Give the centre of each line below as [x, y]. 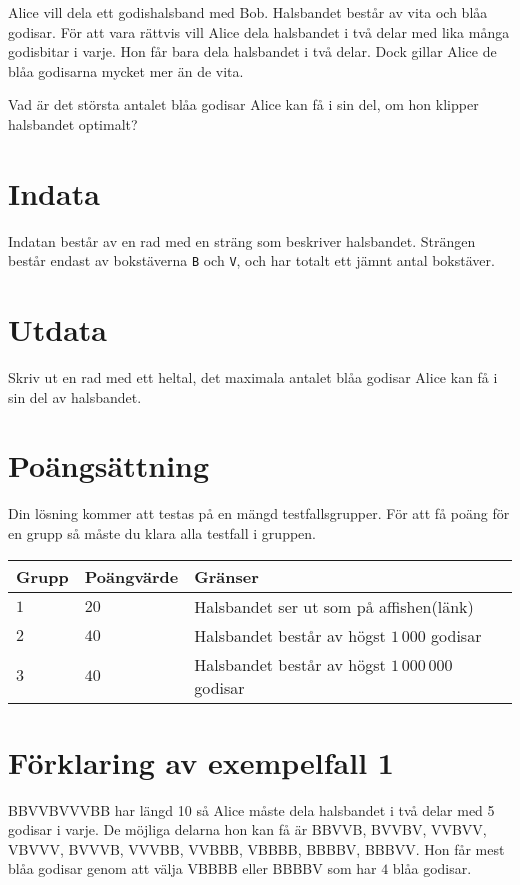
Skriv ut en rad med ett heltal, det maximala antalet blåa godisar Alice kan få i [253, 377]
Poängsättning [109, 465]
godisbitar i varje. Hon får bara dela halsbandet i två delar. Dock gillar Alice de [252, 51]
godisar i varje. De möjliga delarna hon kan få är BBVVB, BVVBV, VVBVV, [247, 829]
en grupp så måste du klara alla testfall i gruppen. [162, 532]
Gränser [226, 576]
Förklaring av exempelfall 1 [201, 761]
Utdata [58, 329]
